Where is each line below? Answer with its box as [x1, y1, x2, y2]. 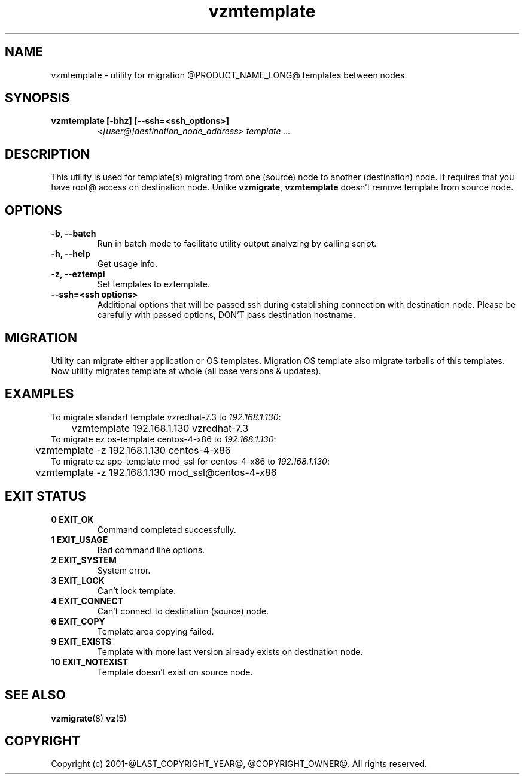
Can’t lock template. [97, 585, 176, 596]
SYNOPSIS [5, 90, 70, 106]
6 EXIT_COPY [51, 616, 105, 626]
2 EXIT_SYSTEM [51, 554, 117, 565]
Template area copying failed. [97, 626, 214, 636]
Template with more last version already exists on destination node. [97, 646, 363, 657]
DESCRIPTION [5, 146, 90, 162]
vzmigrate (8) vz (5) [51, 713, 127, 723]
